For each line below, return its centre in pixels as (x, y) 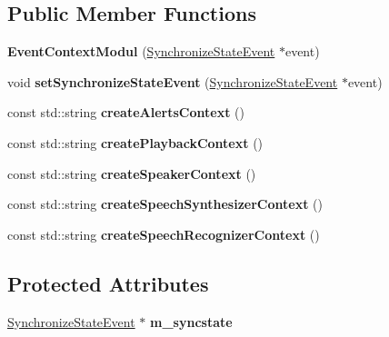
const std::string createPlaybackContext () (135, 142)
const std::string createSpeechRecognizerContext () (164, 234)
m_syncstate (191, 321)
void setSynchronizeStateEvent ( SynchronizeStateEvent (173, 81)
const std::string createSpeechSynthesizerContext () (165, 204)
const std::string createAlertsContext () (126, 112)
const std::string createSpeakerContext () (132, 173)
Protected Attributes (108, 283)
